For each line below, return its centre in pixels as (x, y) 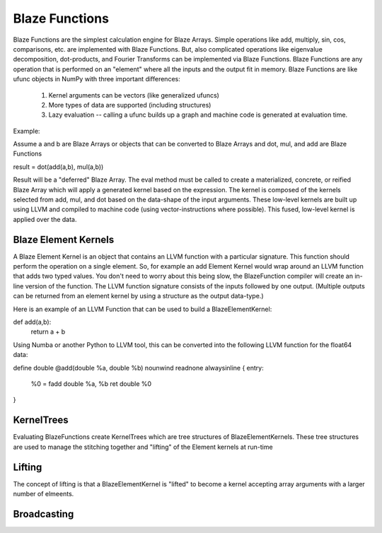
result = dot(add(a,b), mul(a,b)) (58, 167)
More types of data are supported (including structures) (130, 105)
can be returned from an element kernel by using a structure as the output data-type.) (138, 296)
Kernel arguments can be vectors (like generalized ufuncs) (134, 95)
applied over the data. (45, 219)
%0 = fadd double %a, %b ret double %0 (91, 384)
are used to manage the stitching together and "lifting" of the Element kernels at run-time (143, 447)
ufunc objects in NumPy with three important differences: (97, 79)
